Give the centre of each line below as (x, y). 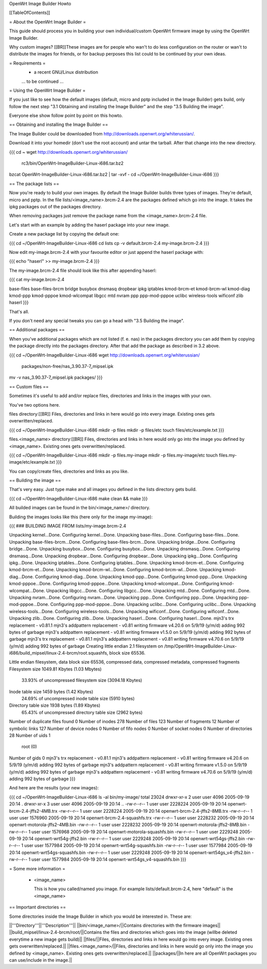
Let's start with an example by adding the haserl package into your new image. (89, 225)
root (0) (29, 747)
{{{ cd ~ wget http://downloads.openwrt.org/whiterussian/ (68, 152)
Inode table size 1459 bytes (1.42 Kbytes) (51, 691)
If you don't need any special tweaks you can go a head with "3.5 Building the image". (97, 321)
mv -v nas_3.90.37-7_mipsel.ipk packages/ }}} (56, 377)
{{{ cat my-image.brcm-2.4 (37, 280)
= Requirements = (27, 63)
